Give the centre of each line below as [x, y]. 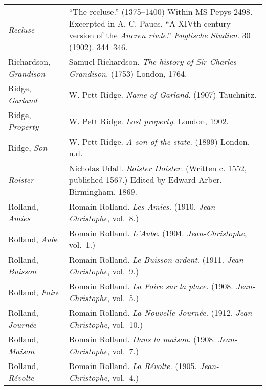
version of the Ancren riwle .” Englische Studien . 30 [160, 35]
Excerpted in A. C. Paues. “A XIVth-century [150, 23]
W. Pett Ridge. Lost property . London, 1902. [149, 121]
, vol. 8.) [123, 218]
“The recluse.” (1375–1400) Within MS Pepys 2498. [161, 12]
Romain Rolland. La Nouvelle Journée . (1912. [151, 313]
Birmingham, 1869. [103, 191]
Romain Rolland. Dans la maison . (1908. [142, 339]
